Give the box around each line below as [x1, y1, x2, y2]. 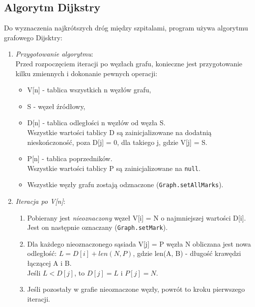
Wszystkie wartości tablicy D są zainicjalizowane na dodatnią [27, 127, 212, 137]
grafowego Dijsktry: [4, 32, 62, 42]
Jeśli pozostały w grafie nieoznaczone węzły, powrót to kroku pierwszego [27, 284, 245, 294]
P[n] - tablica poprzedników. [27, 153, 113, 164]
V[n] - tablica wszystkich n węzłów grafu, [27, 84, 151, 95]
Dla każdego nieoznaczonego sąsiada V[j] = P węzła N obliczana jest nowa [27, 238, 251, 249]
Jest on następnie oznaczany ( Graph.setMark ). [27, 222, 168, 232]
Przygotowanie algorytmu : [15, 49, 93, 59]
